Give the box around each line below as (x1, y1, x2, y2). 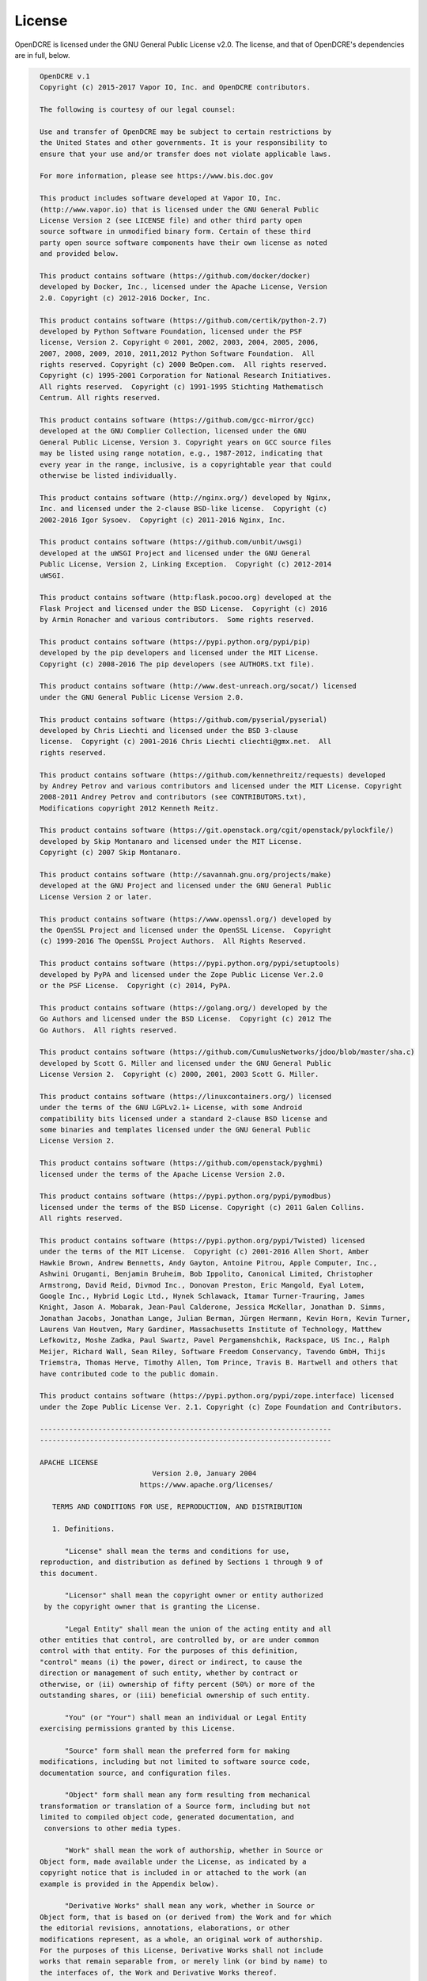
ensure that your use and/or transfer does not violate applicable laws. (40, 149, 332, 158)
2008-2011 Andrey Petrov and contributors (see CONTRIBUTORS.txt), (40, 792, 307, 802)
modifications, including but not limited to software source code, (40, 1758, 312, 1766)
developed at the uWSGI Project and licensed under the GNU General (40, 548, 312, 558)
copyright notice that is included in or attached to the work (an (40, 1868, 307, 1877)
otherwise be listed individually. (40, 471, 178, 479)
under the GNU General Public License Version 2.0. (40, 693, 244, 701)
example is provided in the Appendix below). (40, 1879, 219, 1888)
